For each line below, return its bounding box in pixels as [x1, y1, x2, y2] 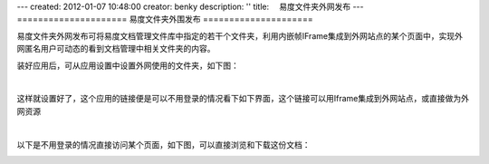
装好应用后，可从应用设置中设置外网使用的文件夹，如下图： [16, 60, 239, 71]
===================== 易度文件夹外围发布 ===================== [16, 14, 313, 24]
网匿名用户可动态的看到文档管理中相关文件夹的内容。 [16, 43, 216, 54]
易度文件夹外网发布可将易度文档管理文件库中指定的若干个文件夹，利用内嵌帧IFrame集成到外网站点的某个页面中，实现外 [16, 30, 464, 41]
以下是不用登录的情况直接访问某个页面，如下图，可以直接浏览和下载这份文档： [16, 139, 311, 150]
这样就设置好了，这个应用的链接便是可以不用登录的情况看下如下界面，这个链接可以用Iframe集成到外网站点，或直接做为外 [16, 93, 470, 104]
